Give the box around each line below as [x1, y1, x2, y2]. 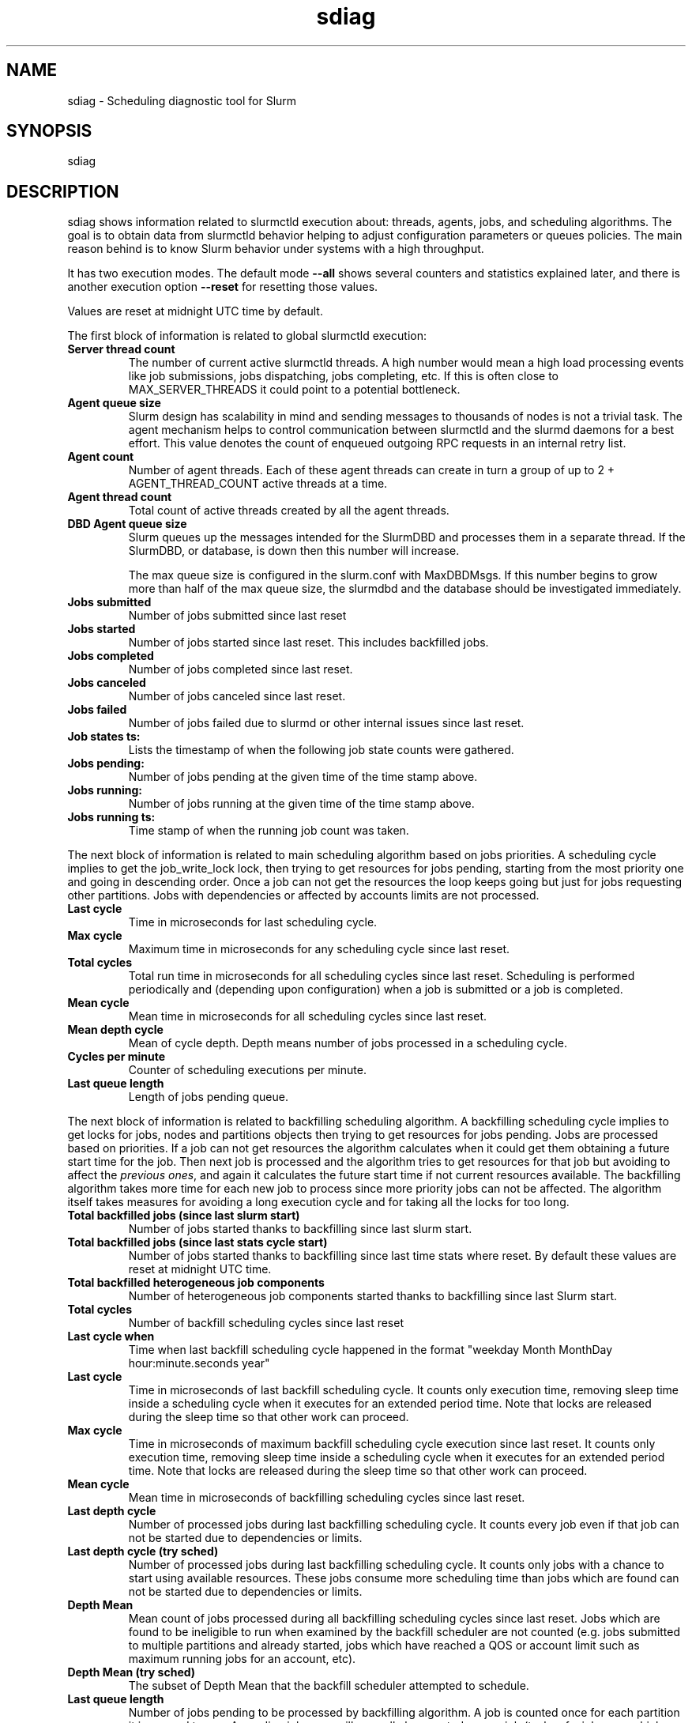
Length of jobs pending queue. [128, 1090, 288, 1104]
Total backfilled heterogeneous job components [67, 1276, 325, 1290]
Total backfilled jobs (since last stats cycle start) [67, 1235, 328, 1250]
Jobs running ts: [67, 810, 156, 824]
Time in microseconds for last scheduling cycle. [128, 915, 378, 929]
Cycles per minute [67, 1050, 166, 1064]
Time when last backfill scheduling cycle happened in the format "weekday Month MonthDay [128, 1343, 613, 1357]
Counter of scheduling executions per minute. [128, 1063, 367, 1077]
